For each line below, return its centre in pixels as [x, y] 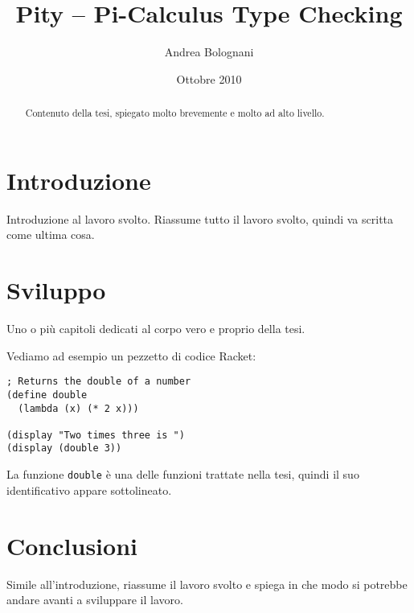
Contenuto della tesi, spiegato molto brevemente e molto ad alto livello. [175, 113]
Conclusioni [72, 545]
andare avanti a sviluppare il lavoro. [95, 600]
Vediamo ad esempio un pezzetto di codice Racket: [131, 355]
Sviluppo [56, 290]
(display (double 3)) [64, 448]
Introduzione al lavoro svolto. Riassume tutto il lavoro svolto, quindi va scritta [200, 218]
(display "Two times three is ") [96, 435]
